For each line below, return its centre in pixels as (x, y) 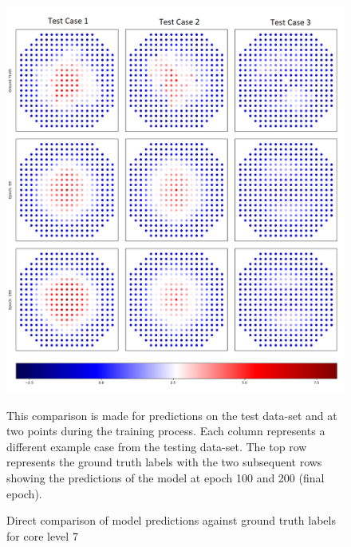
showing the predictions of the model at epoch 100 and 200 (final (166, 477)
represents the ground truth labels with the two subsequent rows (164, 462)
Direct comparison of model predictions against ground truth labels (171, 520)
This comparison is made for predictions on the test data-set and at (172, 415)
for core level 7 (42, 535)
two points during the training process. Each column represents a (166, 431)
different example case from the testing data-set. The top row (157, 446)
